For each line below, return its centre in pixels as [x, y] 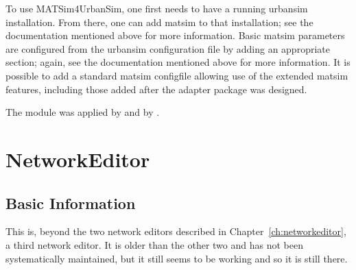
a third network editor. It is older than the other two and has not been [154, 244]
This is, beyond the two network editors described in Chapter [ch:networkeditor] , [176, 231]
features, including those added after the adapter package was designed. [156, 89]
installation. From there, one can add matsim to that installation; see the [159, 22]
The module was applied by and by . [83, 112]
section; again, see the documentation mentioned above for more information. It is [178, 62]
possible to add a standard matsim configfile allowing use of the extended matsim [177, 75]
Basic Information [71, 202]
